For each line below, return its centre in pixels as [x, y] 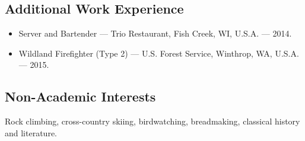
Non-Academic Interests [80, 96]
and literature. [31, 132]
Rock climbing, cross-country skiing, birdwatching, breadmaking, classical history [152, 121]
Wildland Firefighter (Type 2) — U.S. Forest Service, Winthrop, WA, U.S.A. [159, 53]
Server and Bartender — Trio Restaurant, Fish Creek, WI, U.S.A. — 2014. [155, 33]
